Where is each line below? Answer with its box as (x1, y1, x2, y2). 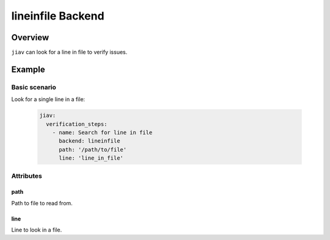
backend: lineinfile (59, 138, 120, 144)
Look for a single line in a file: (11, 96, 86, 103)
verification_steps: (46, 121, 108, 127)
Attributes (11, 171, 42, 180)
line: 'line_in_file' (59, 155, 123, 161)
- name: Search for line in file (52, 129, 153, 136)
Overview (11, 32, 50, 43)
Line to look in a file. (11, 226, 62, 234)
